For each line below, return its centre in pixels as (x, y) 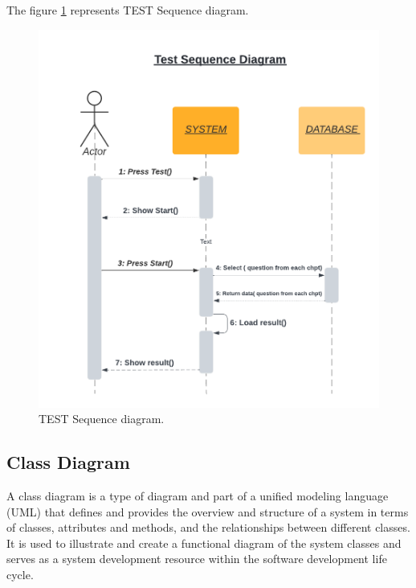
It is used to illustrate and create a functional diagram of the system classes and (204, 543)
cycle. (20, 574)
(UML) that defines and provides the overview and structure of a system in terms (208, 511)
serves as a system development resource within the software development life (197, 559)
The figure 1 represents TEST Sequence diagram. (128, 10)
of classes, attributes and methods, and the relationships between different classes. (208, 527)
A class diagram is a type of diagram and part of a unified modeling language (198, 495)
